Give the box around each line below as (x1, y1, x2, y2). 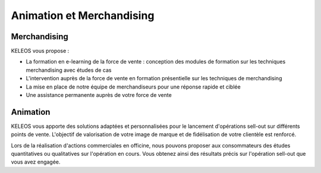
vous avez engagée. (11, 158, 61, 166)
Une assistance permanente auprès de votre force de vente (26, 92, 172, 99)
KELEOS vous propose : (11, 48, 70, 55)
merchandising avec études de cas (26, 66, 112, 74)
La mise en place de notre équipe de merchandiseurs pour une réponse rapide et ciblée (26, 83, 241, 90)
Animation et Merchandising (11, 9, 155, 22)
